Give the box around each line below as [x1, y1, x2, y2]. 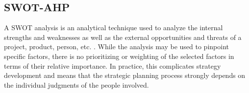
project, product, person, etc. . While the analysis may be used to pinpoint [4, 41, 229, 52]
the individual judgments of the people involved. [4, 79, 149, 90]
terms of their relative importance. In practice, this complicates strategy [4, 60, 221, 71]
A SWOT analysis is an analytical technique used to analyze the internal [4, 22, 223, 33]
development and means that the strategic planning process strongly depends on [4, 70, 246, 80]
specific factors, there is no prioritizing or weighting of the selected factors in [4, 51, 234, 61]
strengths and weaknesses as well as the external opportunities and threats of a [4, 32, 242, 42]
